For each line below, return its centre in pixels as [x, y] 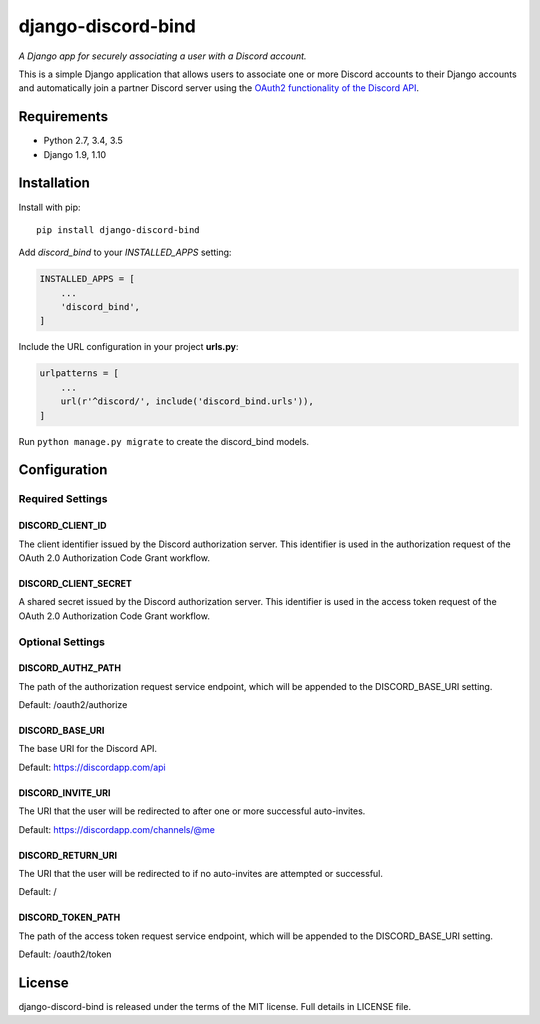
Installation [54, 183]
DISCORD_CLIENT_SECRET [75, 583]
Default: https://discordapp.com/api [92, 767]
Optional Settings [61, 642]
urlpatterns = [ [79, 373]
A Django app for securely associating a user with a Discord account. [162, 56]
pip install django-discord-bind [118, 229]
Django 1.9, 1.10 [75, 154]
